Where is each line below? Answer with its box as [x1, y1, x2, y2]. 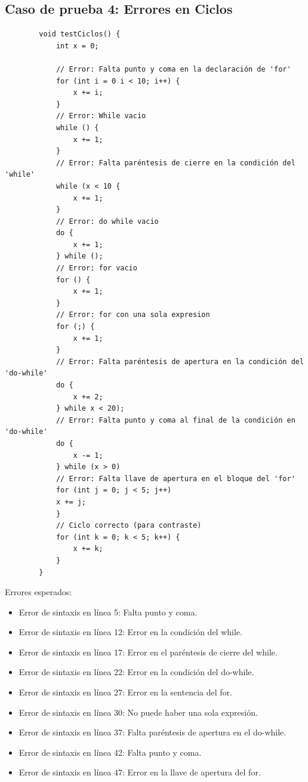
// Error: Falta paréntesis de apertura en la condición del [56, 357, 304, 366]
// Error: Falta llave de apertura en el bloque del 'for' [56, 474, 295, 483]
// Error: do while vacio [56, 217, 159, 226]
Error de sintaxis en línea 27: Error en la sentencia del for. [19, 686, 232, 698]
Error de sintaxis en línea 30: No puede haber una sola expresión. [19, 706, 258, 718]
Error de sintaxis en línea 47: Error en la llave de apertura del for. [19, 766, 261, 778]
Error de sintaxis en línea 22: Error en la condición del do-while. [19, 666, 254, 678]
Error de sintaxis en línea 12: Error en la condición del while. [19, 626, 242, 638]
